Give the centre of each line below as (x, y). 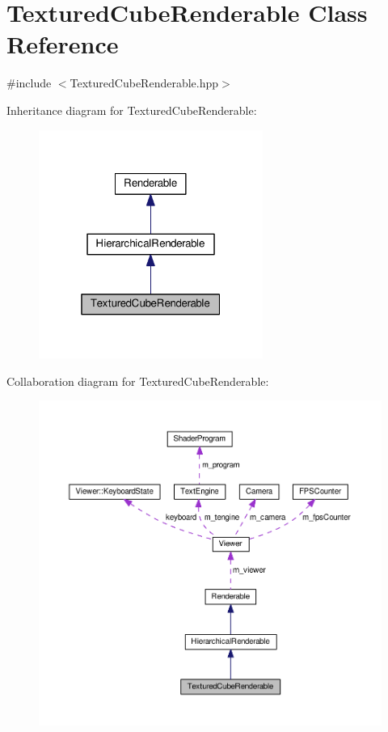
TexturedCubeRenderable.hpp (144, 83)
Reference (63, 44)
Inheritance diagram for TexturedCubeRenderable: (132, 110)
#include (29, 83)
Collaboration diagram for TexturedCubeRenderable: (138, 381)
